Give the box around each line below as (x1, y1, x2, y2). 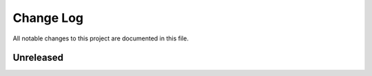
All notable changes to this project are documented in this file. (12, 34, 189, 42)
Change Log (12, 10, 84, 25)
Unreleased (12, 52, 64, 64)
